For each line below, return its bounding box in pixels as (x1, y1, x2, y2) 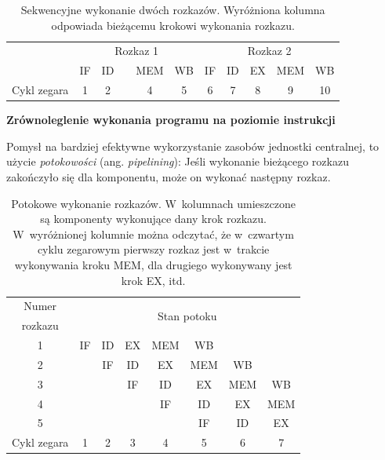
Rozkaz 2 (247, 42, 292, 59)
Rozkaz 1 (114, 42, 159, 59)
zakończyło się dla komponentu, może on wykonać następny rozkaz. (6, 169, 331, 184)
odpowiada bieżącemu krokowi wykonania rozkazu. (51, 16, 295, 33)
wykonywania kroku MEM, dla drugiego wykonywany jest (14, 256, 292, 272)
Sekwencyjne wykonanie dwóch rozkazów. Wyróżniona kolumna (20, 2, 325, 17)
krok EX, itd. (121, 272, 186, 288)
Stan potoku (158, 307, 217, 323)
